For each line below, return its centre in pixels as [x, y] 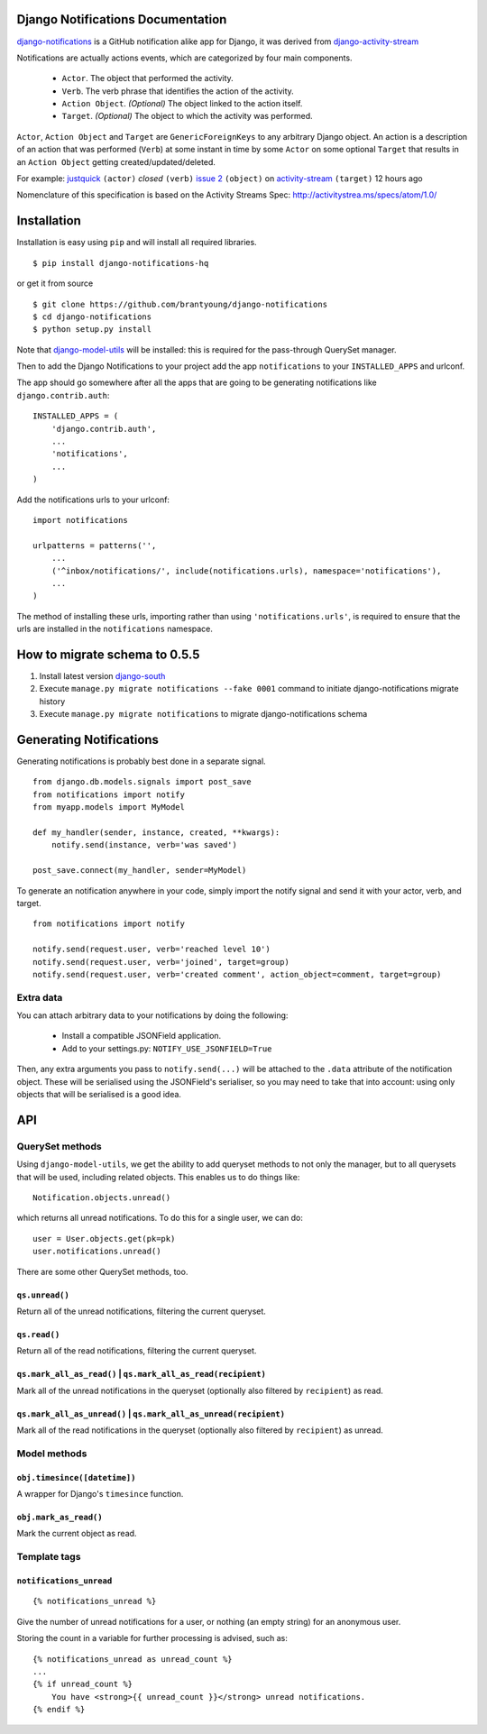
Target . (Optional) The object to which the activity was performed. [187, 116]
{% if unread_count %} [83, 1684]
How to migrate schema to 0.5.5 [108, 654]
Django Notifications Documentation [122, 19]
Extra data [40, 997]
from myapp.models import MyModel [109, 807]
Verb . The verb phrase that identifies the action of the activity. [178, 91]
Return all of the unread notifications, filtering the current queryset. [141, 1311]
